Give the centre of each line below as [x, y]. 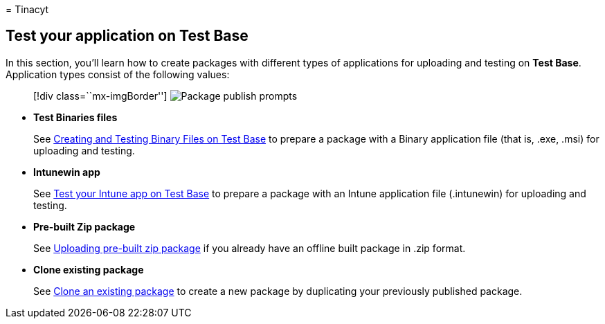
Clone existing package [89, 269]
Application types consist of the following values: [118, 74]
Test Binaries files [75, 117]
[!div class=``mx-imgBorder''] [100, 96]
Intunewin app [67, 172]
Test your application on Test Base [127, 36]
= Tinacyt [27, 9]
